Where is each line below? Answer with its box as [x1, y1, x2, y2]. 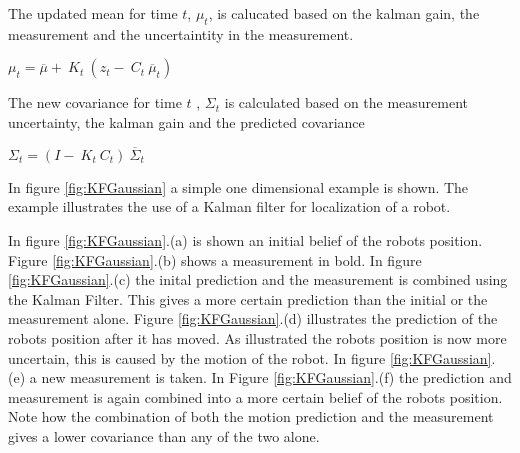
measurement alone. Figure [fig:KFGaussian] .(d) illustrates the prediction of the [8, 308, 498, 329]
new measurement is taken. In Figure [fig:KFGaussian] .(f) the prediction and [41, 367, 512, 388]
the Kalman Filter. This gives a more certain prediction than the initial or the [8, 288, 488, 309]
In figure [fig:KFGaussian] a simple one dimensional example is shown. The [8, 176, 469, 197]
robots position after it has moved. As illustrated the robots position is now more [8, 327, 507, 348]
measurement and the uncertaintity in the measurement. [8, 23, 354, 44]
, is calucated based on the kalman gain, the [208, 3, 480, 23]
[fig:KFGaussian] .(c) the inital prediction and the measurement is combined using [8, 269, 508, 290]
